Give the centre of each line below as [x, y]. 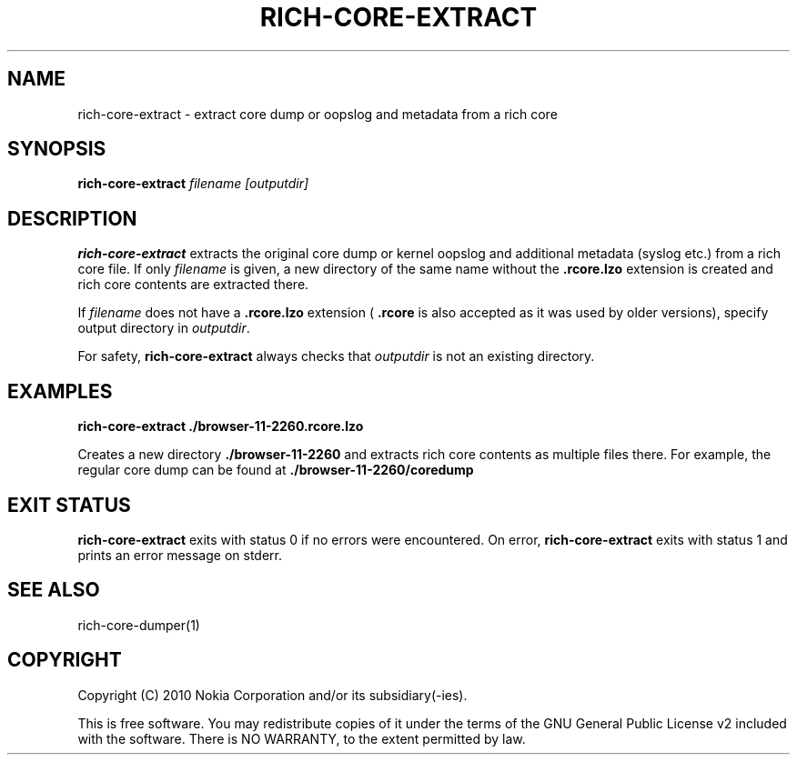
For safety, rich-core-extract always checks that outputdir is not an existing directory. [336, 356]
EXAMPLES [60, 391]
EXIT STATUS [69, 505]
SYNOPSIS [57, 149]
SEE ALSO [54, 590]
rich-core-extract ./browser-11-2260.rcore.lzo [221, 426]
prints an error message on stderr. [180, 555]
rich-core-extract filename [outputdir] [193, 184]
